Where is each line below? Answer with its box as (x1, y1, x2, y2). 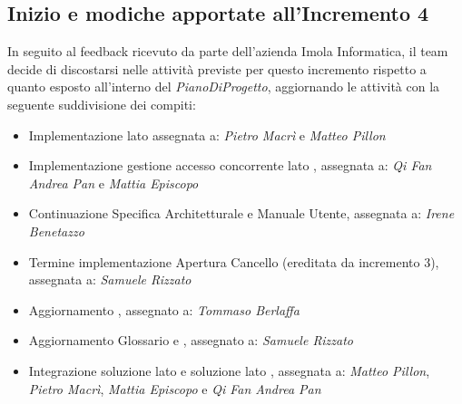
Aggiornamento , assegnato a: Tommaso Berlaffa (28, 300, 300, 319)
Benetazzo (28, 221, 84, 240)
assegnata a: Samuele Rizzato (28, 270, 192, 289)
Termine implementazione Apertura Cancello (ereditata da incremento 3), (28, 252, 439, 271)
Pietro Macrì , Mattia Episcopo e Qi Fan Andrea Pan (28, 379, 321, 398)
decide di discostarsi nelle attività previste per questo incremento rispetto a (7, 59, 427, 78)
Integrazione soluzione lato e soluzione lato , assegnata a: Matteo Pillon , (28, 361, 430, 380)
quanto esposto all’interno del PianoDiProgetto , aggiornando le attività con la (7, 77, 440, 96)
